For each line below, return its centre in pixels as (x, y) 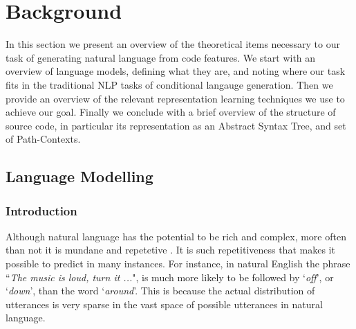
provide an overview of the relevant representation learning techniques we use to (175, 98)
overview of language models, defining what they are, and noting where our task (176, 71)
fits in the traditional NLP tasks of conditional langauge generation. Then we (169, 84)
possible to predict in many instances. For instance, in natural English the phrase (178, 264)
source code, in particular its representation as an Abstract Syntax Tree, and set (176, 125)
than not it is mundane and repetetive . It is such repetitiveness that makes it (170, 250)
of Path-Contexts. (43, 139)
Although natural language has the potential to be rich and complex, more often (176, 236)
